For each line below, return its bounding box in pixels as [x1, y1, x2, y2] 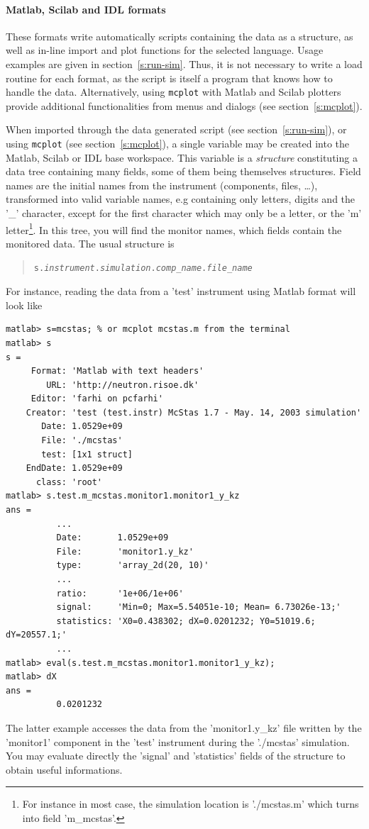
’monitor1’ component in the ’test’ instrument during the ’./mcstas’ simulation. [6, 734, 350, 749]
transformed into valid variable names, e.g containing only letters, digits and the [6, 191, 356, 206]
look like [6, 297, 43, 312]
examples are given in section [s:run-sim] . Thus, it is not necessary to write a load [6, 56, 363, 71]
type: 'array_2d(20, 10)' [56, 560, 209, 571]
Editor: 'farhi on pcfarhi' [31, 394, 163, 404]
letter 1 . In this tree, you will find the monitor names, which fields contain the [6, 220, 342, 237]
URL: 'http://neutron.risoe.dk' [46, 379, 199, 390]
